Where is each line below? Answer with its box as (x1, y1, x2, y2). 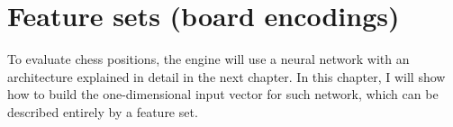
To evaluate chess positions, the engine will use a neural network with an (7, 50, 410, 68)
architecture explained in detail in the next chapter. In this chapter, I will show (7, 67, 446, 86)
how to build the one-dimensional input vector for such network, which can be (7, 85, 439, 104)
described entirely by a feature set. (7, 102, 198, 121)
